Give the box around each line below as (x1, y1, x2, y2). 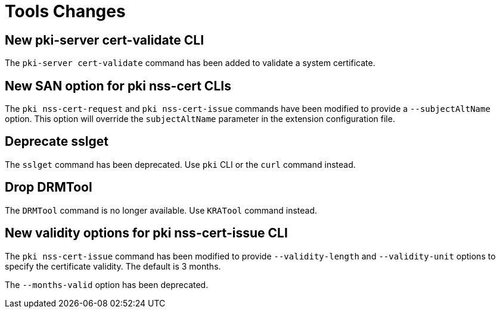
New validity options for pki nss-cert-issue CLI (5, 226, 288, 241)
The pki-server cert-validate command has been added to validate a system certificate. (5, 58, 375, 68)
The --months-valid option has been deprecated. (5, 279, 209, 290)
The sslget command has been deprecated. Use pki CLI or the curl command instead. (5, 159, 356, 170)
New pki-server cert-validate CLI (5, 32, 204, 48)
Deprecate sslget (5, 134, 108, 149)
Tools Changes (5, 1, 126, 21)
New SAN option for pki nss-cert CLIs (5, 78, 231, 93)
